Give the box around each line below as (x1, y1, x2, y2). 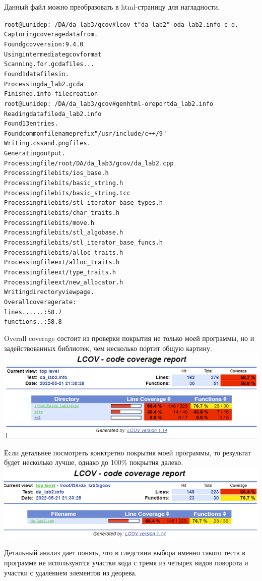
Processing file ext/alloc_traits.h (4, 259, 120, 266)
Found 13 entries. (4, 120, 58, 128)
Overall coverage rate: (4, 298, 77, 306)
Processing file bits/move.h (4, 219, 94, 226)
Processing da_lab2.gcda (4, 80, 84, 88)
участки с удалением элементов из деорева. (4, 567, 137, 577)
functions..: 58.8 (4, 318, 62, 326)
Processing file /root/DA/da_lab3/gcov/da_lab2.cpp (4, 159, 174, 167)
